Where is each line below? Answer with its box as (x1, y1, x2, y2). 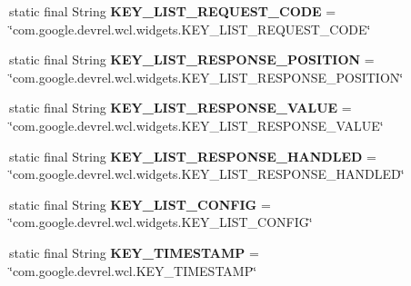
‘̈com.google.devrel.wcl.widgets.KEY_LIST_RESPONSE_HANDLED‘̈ (9, 164, 405, 183)
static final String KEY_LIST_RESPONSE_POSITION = (9, 50, 375, 69)
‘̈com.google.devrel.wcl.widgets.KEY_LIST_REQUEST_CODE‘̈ (9, 19, 371, 38)
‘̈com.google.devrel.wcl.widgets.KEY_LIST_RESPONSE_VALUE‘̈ (9, 115, 384, 134)
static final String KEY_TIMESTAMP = (9, 242, 259, 261)
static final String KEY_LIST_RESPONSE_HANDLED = (9, 146, 376, 165)
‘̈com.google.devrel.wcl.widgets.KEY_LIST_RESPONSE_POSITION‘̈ (9, 67, 404, 86)
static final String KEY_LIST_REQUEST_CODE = (9, 2, 336, 20)
